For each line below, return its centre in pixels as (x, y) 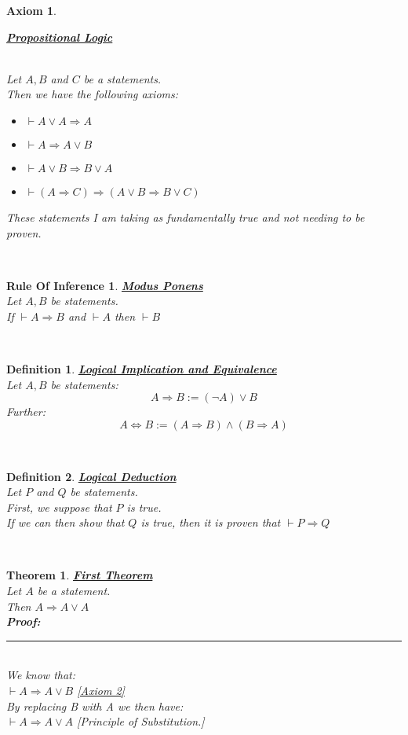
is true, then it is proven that (211, 522)
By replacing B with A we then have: (95, 706)
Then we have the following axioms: (93, 94)
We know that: (41, 675)
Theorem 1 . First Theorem (80, 575)
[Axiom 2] (101, 691)
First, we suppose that (59, 507)
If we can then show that (66, 522)
